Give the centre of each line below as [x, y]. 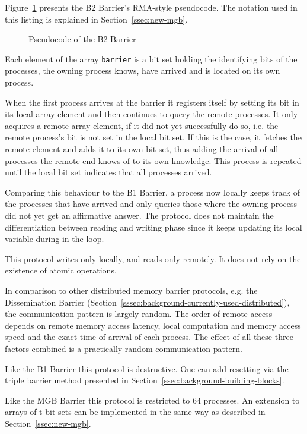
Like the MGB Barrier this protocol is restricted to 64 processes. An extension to [152, 400]
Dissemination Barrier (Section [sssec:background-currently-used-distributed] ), [147, 302]
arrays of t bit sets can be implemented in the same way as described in [135, 412]
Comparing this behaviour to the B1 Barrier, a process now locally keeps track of [152, 192]
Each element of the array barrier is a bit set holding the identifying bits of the [151, 59]
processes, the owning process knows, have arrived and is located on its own [143, 70]
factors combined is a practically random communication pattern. [124, 348]
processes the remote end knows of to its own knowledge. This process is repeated [153, 160]
